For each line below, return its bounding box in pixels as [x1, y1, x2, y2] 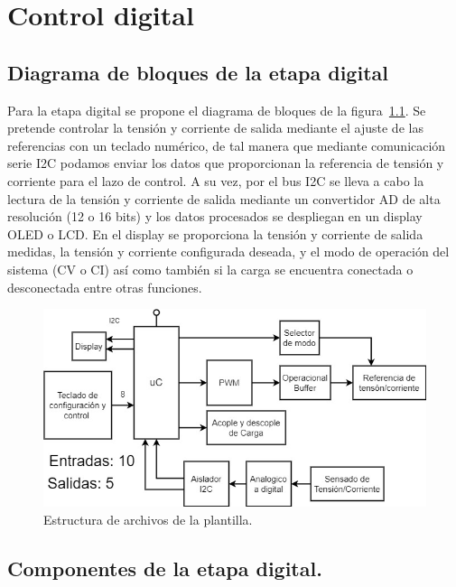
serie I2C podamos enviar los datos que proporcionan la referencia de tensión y [7, 154, 444, 172]
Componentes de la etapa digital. [7, 554, 322, 582]
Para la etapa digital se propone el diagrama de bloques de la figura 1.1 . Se [7, 100, 426, 119]
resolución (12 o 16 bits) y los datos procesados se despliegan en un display [7, 207, 423, 226]
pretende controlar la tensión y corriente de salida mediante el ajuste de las [7, 118, 423, 137]
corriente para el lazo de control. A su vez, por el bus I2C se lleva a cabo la [7, 171, 424, 190]
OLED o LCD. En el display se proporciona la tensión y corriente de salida [7, 224, 423, 243]
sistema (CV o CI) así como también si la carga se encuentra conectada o [7, 259, 414, 278]
